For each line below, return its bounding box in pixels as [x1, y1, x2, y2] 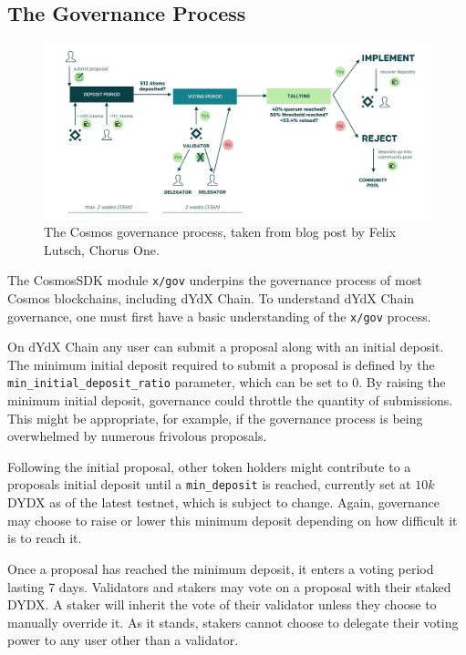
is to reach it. [7, 528, 82, 548]
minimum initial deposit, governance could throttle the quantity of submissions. [7, 391, 453, 410]
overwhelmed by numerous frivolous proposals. [7, 426, 267, 445]
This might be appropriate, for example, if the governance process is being [7, 408, 423, 427]
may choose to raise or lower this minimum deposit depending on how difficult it [7, 510, 458, 529]
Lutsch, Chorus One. [44, 240, 160, 259]
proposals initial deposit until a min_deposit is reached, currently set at [7, 475, 411, 494]
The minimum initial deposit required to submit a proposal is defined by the [7, 354, 435, 374]
